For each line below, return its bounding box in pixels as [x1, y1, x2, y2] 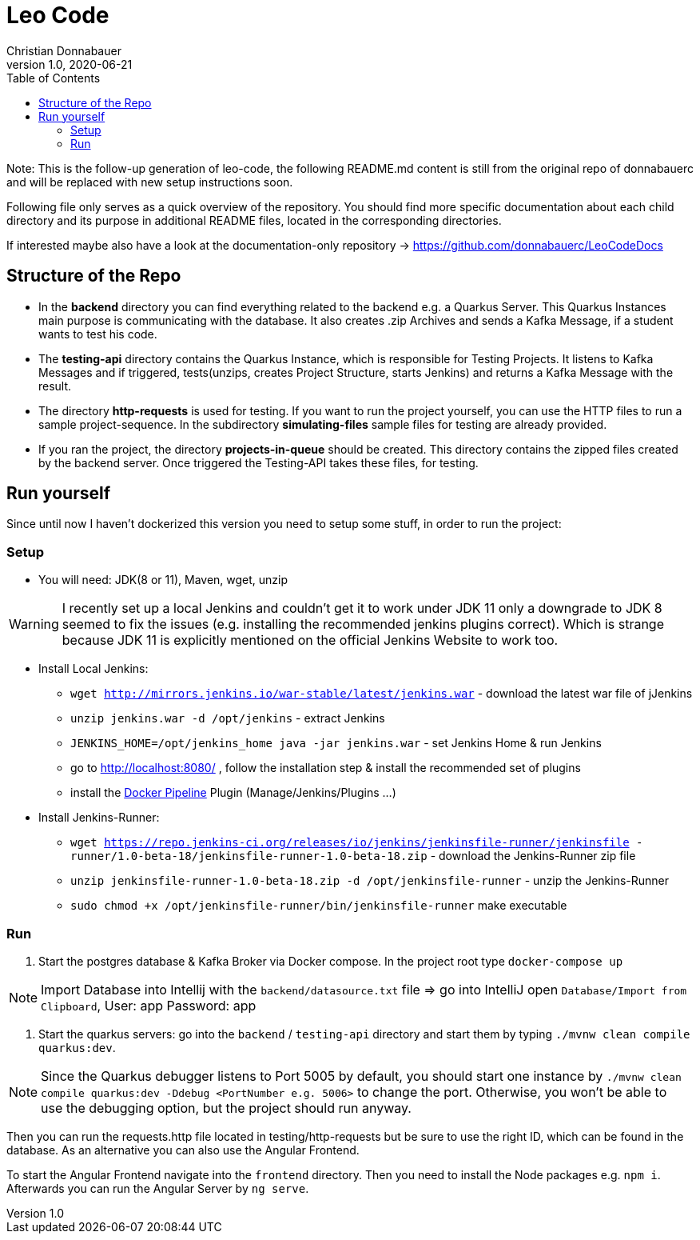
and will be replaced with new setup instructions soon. [6, 174, 293, 189]
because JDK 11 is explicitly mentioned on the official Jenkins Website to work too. [62, 632, 559, 649]
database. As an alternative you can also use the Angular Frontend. [6, 1142, 360, 1157]
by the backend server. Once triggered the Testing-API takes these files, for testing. [38, 455, 479, 470]
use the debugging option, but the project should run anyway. [41, 1099, 412, 1116]
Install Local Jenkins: [38, 662, 149, 676]
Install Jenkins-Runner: [38, 810, 160, 825]
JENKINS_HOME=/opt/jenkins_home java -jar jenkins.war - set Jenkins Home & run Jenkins [70, 736, 602, 750]
